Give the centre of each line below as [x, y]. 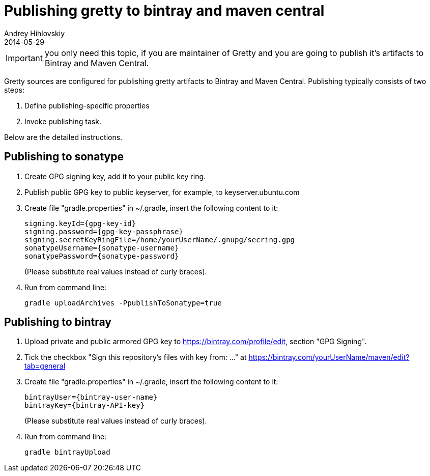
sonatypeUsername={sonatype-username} [102, 248]
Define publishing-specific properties [87, 105]
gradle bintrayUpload [67, 452]
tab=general [45, 366]
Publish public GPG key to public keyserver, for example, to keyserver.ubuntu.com [162, 192]
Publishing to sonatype [64, 157]
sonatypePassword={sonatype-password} [102, 256]
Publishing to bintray [58, 322]
